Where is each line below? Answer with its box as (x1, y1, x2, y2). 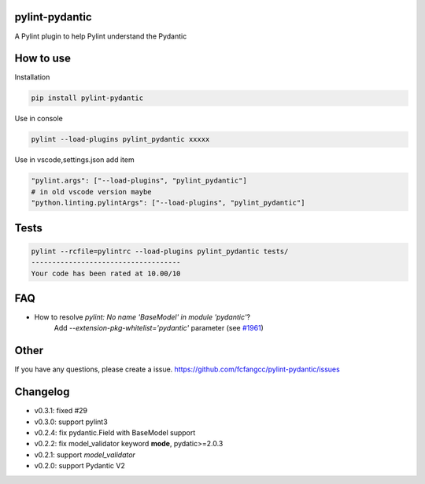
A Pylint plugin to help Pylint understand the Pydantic (14, 31, 187, 41)
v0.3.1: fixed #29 (34, 406, 88, 416)
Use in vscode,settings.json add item (14, 155, 135, 164)
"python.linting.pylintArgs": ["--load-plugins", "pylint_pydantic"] (31, 198, 305, 208)
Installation (14, 72, 50, 82)
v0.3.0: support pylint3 (34, 417, 108, 427)
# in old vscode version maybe (31, 187, 153, 196)
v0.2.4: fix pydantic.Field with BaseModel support (34, 427, 196, 437)
